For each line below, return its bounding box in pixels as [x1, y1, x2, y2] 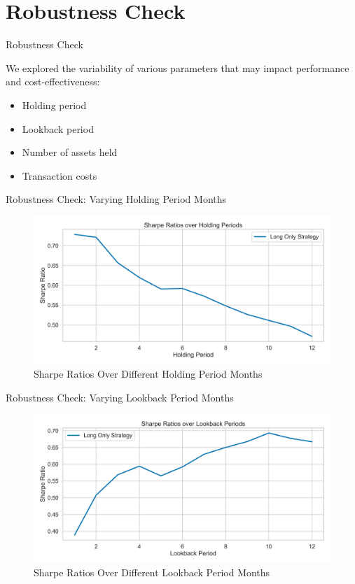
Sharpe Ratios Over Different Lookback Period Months [34, 565, 270, 580]
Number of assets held [22, 145, 118, 159]
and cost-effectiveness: [6, 74, 100, 89]
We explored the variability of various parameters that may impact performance [6, 60, 349, 75]
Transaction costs [22, 168, 97, 183]
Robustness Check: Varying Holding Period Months [6, 192, 227, 206]
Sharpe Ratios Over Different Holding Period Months [34, 366, 263, 381]
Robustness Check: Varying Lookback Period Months [6, 390, 234, 405]
